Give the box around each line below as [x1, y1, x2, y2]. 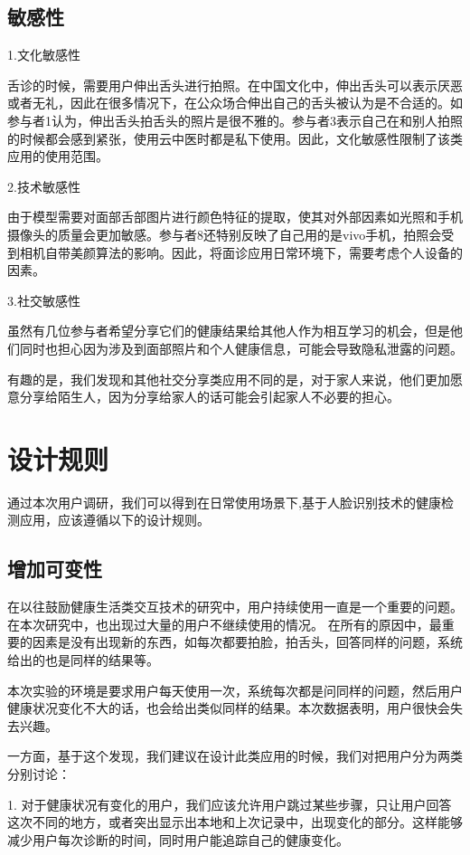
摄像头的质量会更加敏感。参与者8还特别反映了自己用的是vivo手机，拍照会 [7, 224, 442, 243]
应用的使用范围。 [7, 147, 108, 166]
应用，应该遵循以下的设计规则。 [19, 510, 210, 529]
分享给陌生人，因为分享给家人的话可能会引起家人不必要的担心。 [19, 387, 399, 406]
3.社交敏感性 [7, 290, 80, 309]
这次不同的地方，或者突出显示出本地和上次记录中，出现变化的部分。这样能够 [7, 812, 463, 831]
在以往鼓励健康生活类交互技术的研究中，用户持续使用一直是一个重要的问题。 [7, 597, 463, 616]
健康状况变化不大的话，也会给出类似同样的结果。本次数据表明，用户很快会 [7, 698, 450, 717]
